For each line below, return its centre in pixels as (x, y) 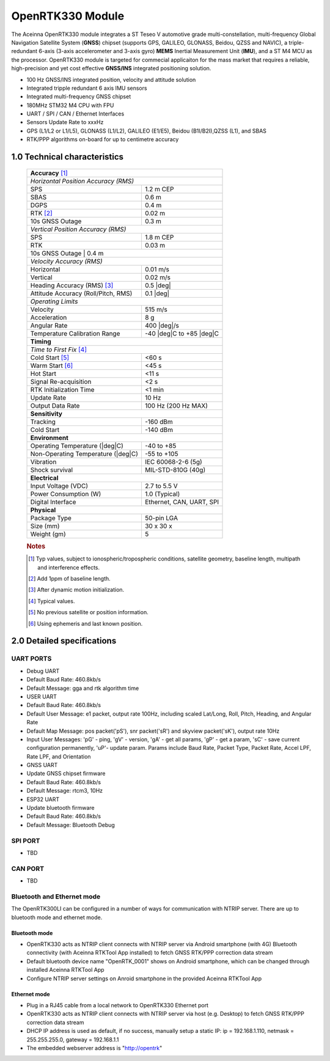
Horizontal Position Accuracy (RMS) (82, 181)
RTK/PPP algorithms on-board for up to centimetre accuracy (103, 139)
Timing (41, 341)
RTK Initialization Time (62, 389)
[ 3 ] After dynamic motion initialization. (76, 590)
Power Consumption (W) (66, 494)
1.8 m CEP (159, 237)
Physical (43, 510)
